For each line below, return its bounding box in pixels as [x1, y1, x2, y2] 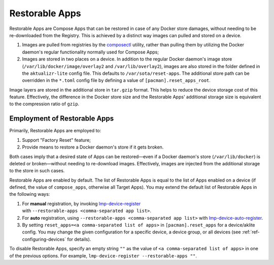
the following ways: [9, 191, 50, 197]
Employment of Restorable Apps [9, 114, 114, 123]
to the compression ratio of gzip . [9, 101, 80, 107]
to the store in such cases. [9, 168, 65, 174]
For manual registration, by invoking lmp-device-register [22, 200, 141, 207]
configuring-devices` [22, 236, 66, 242]
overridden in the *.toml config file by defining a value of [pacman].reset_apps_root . [22, 77, 211, 83]
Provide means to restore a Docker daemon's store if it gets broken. [22, 144, 164, 150]
